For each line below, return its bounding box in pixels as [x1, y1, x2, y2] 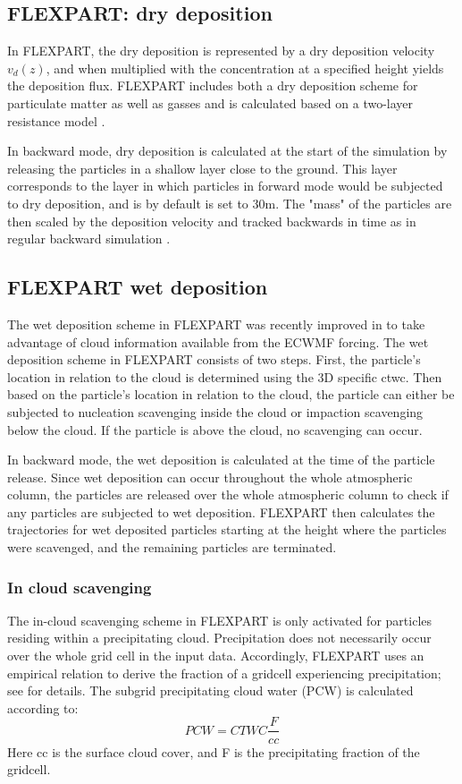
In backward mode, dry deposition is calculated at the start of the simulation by [7, 141, 448, 160]
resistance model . [7, 111, 105, 130]
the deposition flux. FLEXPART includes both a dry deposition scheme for [7, 76, 418, 95]
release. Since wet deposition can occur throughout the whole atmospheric [7, 467, 413, 486]
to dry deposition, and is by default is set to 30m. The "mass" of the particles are [7, 193, 452, 212]
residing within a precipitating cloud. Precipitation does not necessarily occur [7, 628, 432, 647]
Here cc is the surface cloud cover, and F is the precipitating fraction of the [7, 742, 420, 761]
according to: [7, 698, 79, 717]
